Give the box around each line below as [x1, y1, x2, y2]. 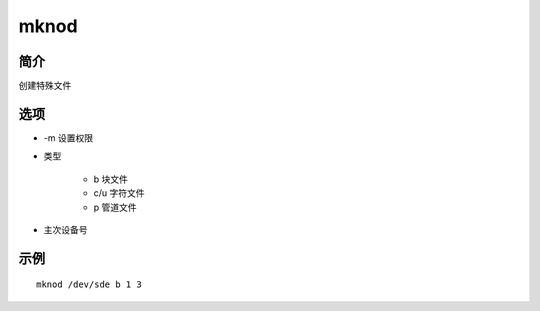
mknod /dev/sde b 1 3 [36, 279, 142, 290]
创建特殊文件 [18, 80, 72, 92]
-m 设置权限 [43, 131, 94, 144]
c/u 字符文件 [93, 187, 145, 199]
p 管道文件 [93, 201, 137, 213]
